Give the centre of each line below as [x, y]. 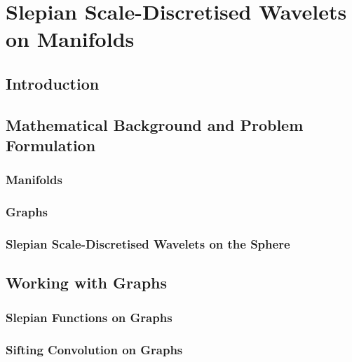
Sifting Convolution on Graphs [94, 349]
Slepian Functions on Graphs [89, 317]
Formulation [51, 145]
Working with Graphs [87, 283]
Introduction [53, 83]
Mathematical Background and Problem [155, 124]
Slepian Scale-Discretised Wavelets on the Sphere [148, 244]
